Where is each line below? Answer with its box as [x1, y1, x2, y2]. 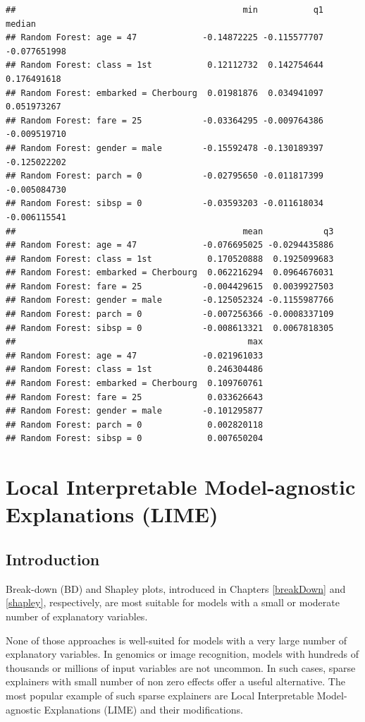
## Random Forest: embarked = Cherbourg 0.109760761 [6, 378, 264, 389]
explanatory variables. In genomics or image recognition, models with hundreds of [6, 646, 359, 661]
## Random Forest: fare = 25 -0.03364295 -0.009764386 [6, 115, 324, 126]
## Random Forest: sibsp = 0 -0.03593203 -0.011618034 [6, 198, 324, 209]
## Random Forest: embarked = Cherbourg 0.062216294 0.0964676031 [6, 267, 334, 278]
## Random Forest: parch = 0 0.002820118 [6, 419, 264, 430]
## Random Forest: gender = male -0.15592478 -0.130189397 [6, 143, 324, 153]
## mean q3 [6, 226, 334, 236]
